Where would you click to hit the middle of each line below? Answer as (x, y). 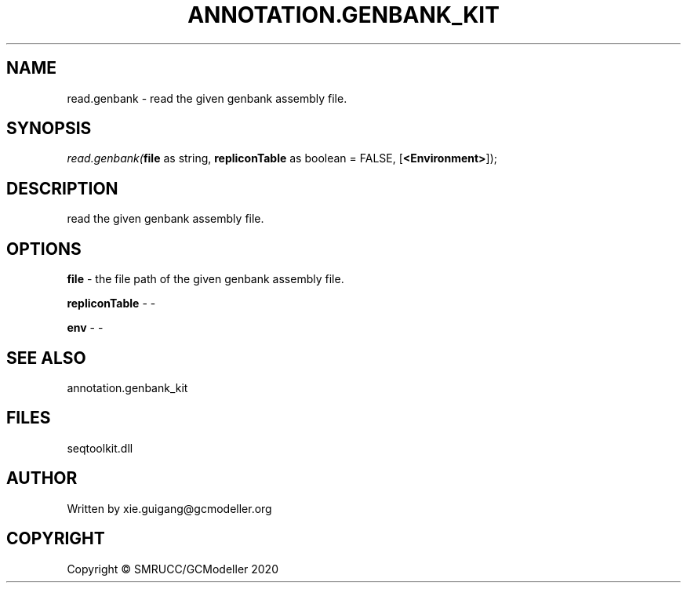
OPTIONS (44, 249)
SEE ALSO (46, 358)
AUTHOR (42, 478)
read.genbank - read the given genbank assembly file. (207, 98)
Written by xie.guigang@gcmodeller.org (169, 508)
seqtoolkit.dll (100, 448)
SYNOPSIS (49, 129)
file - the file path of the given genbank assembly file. (205, 279)
